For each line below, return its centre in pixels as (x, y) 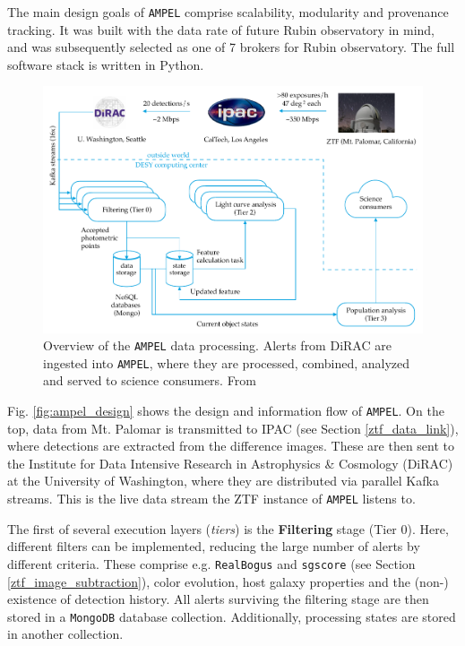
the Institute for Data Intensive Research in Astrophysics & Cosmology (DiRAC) (230, 463)
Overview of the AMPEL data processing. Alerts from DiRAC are (217, 345)
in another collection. (65, 634)
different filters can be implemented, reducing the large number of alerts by (214, 546)
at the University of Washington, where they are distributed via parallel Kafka (223, 481)
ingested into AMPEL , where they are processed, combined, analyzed (227, 362)
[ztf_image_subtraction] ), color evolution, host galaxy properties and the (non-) (228, 581)
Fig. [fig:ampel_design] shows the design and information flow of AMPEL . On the (226, 411)
